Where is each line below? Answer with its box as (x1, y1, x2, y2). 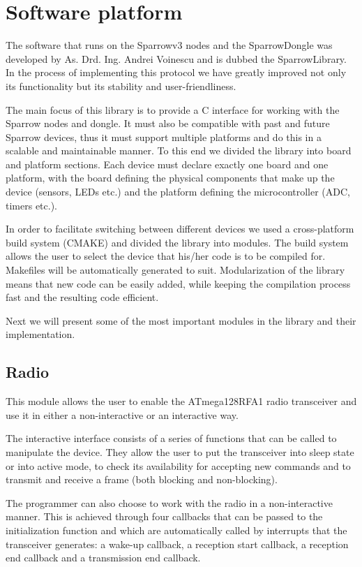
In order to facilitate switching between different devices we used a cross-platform (6, 221, 354, 236)
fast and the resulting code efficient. (6, 290, 159, 304)
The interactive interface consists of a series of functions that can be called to (6, 431, 337, 445)
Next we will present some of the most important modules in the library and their (6, 313, 356, 327)
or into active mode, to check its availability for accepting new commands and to (6, 458, 351, 473)
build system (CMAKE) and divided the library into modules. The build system (6, 235, 349, 249)
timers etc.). (6, 198, 57, 212)
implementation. (6, 327, 75, 341)
